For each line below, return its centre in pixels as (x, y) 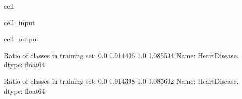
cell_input (19, 22)
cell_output (21, 39)
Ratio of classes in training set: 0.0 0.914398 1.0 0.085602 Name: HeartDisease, (121, 81)
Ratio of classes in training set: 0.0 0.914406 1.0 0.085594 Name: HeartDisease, (121, 55)
